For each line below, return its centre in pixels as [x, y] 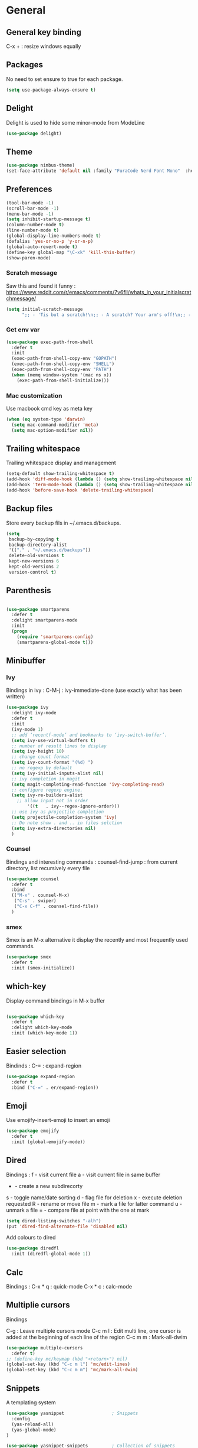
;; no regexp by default [42, 768]
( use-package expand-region [41, 1076]
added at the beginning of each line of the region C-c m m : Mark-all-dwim [97, 1337]
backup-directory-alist [38, 545]
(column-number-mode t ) [35, 225]
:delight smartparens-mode [44, 620]
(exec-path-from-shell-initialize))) [63, 380]
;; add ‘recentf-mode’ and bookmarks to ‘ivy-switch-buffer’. [89, 735]
